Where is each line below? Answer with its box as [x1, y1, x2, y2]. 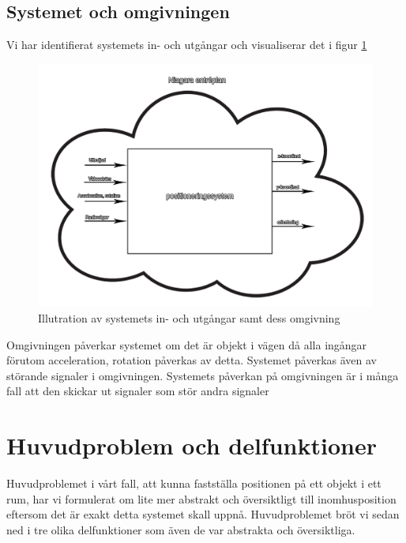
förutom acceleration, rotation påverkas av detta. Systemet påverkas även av [6, 352, 378, 368]
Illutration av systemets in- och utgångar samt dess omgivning [38, 310, 340, 326]
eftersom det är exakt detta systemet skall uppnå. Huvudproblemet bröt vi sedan [6, 506, 400, 522]
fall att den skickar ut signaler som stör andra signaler [6, 383, 269, 399]
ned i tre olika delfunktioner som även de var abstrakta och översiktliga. [6, 521, 355, 537]
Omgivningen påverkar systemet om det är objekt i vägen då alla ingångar [6, 336, 367, 353]
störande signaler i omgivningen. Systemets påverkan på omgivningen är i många [6, 367, 399, 383]
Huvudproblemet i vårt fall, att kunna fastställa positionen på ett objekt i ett [6, 475, 382, 492]
